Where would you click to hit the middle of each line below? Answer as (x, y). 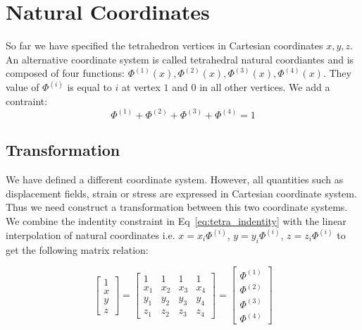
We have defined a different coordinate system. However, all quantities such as (175, 179)
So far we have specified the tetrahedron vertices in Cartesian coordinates (164, 45)
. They (337, 73)
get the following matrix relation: (77, 249)
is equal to (89, 87)
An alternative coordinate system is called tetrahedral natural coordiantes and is (180, 59)
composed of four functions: (65, 73)
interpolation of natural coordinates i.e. (90, 234)
